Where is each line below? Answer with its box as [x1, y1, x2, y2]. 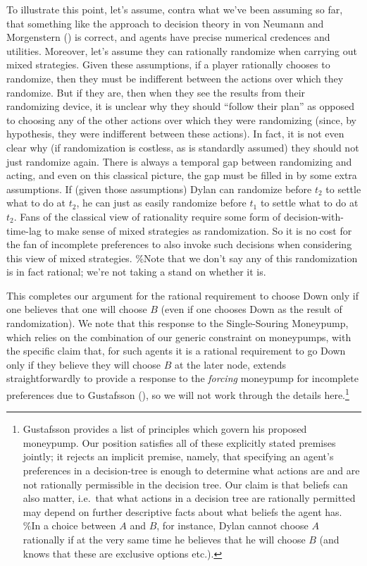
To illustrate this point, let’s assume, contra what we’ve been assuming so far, [6, 2, 343, 16]
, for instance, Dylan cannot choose [156, 518, 309, 533]
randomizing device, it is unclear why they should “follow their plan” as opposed [6, 99, 354, 113]
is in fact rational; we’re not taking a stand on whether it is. [6, 264, 266, 279]
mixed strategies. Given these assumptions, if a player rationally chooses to [6, 57, 330, 72]
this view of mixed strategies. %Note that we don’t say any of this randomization [6, 250, 358, 265]
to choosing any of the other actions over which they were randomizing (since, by [6, 112, 356, 127]
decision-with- [284, 209, 344, 223]
